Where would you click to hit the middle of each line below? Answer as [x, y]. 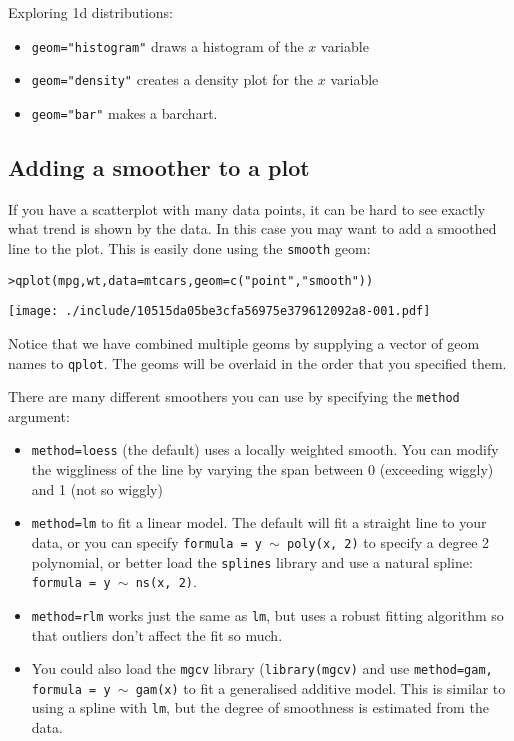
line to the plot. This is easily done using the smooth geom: [189, 247]
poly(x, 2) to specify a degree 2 [388, 541]
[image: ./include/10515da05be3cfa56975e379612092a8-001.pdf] [219, 311]
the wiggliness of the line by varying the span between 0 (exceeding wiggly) [262, 469]
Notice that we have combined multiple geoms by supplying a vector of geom [244, 342]
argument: [39, 415]
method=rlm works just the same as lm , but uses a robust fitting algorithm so [267, 614]
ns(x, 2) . [166, 581]
